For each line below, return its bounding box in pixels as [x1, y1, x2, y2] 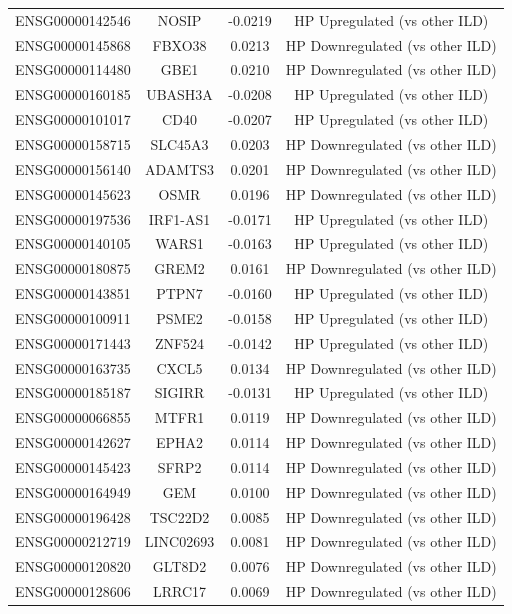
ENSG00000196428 [15, 506, 131, 527]
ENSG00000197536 [15, 208, 131, 229]
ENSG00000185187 [15, 382, 131, 403]
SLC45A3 [150, 133, 209, 154]
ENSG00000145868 [15, 34, 131, 55]
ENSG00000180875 [15, 258, 131, 279]
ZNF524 [154, 332, 205, 353]
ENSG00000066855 [15, 407, 131, 428]
